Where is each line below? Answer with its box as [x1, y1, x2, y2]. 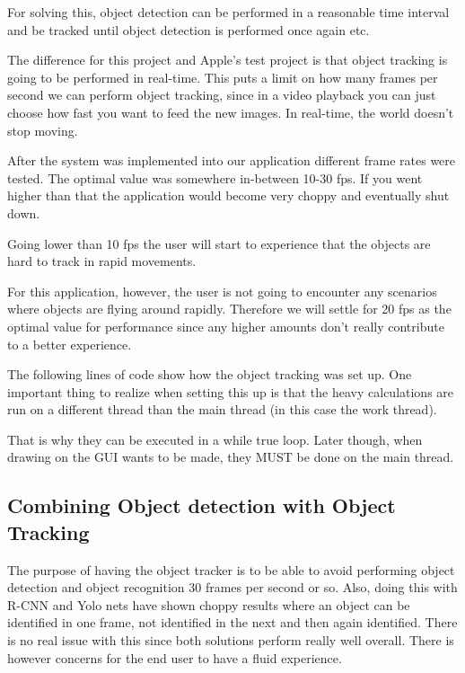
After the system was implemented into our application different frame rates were [7, 151, 456, 170]
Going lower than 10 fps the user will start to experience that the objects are [7, 234, 431, 252]
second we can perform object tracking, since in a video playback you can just [7, 85, 436, 104]
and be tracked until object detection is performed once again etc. [7, 20, 370, 39]
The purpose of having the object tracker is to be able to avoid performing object [7, 560, 455, 579]
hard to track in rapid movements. [7, 252, 197, 270]
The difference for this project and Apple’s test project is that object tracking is [7, 50, 448, 69]
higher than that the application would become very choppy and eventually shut [7, 186, 450, 205]
